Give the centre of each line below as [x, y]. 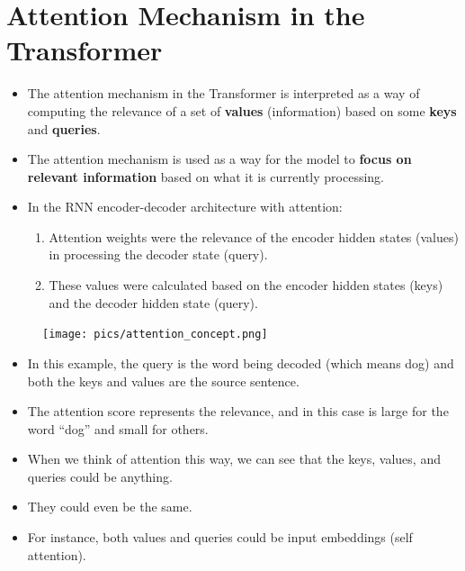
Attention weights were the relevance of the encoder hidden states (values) [254, 236]
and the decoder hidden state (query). [153, 302]
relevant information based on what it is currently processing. [206, 176]
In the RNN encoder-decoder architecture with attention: [185, 207]
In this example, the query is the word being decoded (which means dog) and [241, 363]
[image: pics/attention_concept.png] [155, 335]
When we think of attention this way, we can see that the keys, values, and [234, 459]
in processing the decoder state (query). [158, 254]
